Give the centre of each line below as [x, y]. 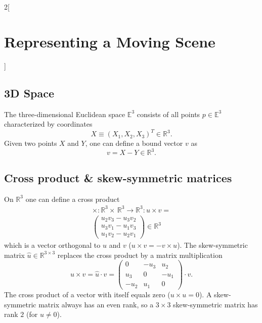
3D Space [29, 93]
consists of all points [168, 114]
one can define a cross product [73, 199]
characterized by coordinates [48, 124]
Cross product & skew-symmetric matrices [118, 177]
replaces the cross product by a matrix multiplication [140, 255]
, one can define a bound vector [134, 143]
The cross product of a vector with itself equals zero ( [87, 294]
